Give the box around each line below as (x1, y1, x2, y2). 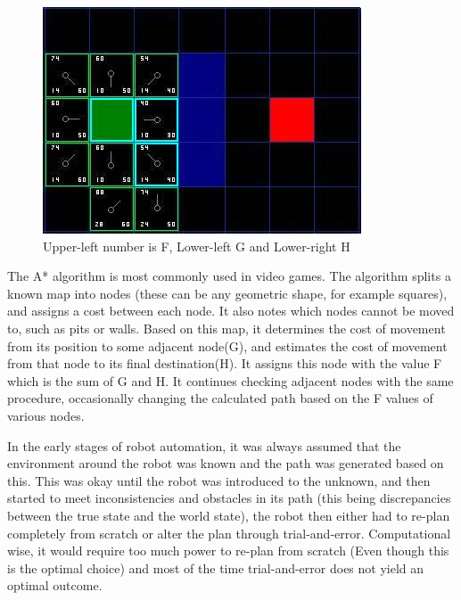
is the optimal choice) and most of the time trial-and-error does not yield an (7, 558, 424, 577)
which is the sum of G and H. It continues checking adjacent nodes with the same (7, 371, 454, 390)
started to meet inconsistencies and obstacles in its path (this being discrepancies (7, 489, 451, 507)
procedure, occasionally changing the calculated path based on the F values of (7, 389, 433, 407)
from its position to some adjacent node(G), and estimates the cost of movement (7, 336, 448, 355)
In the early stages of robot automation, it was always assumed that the (7, 436, 401, 455)
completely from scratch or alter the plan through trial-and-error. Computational (7, 523, 451, 542)
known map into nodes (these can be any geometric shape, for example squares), (7, 284, 448, 302)
